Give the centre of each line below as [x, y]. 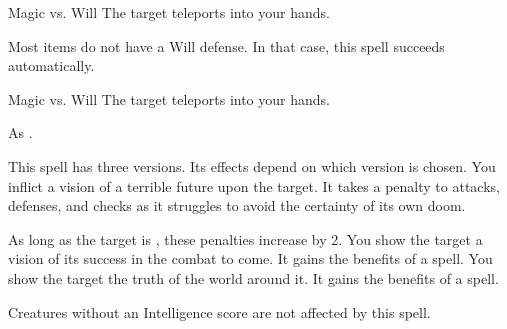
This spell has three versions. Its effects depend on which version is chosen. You [252, 165]
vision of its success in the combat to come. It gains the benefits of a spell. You [250, 258]
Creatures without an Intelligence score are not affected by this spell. [219, 311]
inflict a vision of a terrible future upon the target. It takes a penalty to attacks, [254, 185]
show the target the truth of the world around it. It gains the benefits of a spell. [253, 277]
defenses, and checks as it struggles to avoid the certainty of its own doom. [237, 205]
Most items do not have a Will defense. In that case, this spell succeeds [226, 45]
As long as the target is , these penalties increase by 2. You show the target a [245, 238]
